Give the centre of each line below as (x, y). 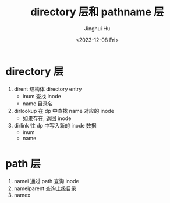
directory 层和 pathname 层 (97, 12)
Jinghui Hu (97, 28)
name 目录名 (38, 104)
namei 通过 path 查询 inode (46, 181)
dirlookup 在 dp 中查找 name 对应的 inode (64, 111)
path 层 (23, 164)
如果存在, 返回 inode (47, 118)
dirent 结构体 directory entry (48, 89)
